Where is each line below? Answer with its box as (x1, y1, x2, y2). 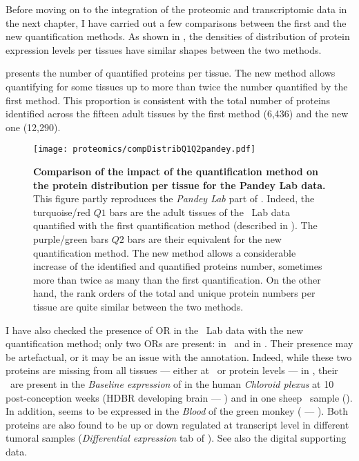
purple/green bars (33, 231, 109, 246)
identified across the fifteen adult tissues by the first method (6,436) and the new (6, 106, 349, 121)
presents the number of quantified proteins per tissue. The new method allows (6, 66, 336, 80)
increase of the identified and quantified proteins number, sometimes (33, 259, 322, 273)
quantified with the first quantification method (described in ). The (33, 218, 318, 233)
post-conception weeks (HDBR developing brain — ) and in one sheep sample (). (6, 390, 353, 404)
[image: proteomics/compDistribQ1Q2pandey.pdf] (33, 144, 256, 155)
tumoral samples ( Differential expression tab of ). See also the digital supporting (6, 431, 347, 445)
